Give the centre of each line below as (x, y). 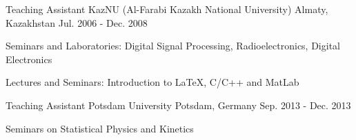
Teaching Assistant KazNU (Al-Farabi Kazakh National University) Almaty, (167, 9)
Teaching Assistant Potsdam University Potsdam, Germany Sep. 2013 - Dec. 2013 (178, 105)
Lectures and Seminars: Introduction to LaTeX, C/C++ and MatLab (152, 82)
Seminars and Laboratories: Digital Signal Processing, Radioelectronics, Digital (173, 46)
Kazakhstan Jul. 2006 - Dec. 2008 (77, 22)
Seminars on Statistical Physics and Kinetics (100, 128)
